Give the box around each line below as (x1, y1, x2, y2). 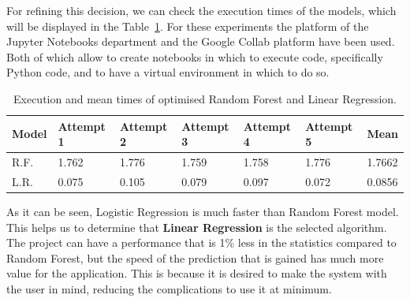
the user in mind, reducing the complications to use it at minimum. (6, 280, 332, 296)
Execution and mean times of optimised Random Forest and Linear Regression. (13, 90, 397, 106)
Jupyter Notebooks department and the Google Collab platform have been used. (6, 33, 395, 50)
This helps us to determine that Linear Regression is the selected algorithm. (6, 218, 387, 235)
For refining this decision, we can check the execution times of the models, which (6, 2, 397, 18)
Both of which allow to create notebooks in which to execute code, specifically (6, 48, 383, 65)
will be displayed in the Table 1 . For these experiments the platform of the (6, 17, 369, 34)
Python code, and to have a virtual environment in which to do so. (6, 64, 330, 80)
